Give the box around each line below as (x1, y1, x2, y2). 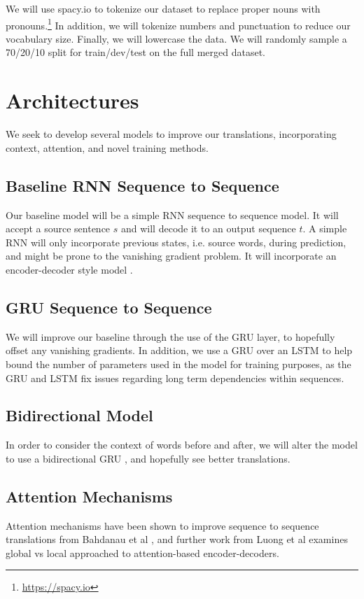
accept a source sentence (6, 221, 111, 236)
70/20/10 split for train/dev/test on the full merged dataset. (6, 45, 265, 59)
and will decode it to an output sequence (120, 221, 296, 236)
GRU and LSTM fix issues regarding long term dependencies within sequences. (6, 370, 344, 385)
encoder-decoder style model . (6, 262, 133, 276)
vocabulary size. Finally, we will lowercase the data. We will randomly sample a (6, 31, 347, 45)
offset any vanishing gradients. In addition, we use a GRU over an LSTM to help (6, 343, 353, 358)
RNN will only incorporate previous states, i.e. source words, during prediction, (6, 234, 346, 249)
